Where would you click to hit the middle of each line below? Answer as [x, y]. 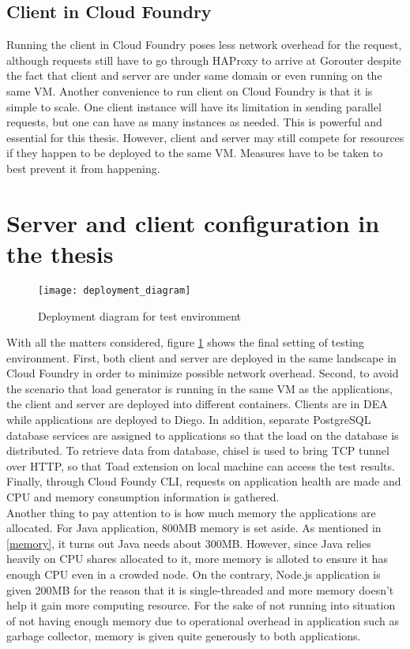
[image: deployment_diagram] [115, 290]
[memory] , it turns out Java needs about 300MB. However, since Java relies [189, 543]
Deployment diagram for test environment [140, 315]
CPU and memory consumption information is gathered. [143, 497]
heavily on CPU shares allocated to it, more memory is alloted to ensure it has [197, 559]
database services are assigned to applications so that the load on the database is [203, 435]
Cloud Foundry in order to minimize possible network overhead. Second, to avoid [203, 373]
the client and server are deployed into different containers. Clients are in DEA [197, 404]
